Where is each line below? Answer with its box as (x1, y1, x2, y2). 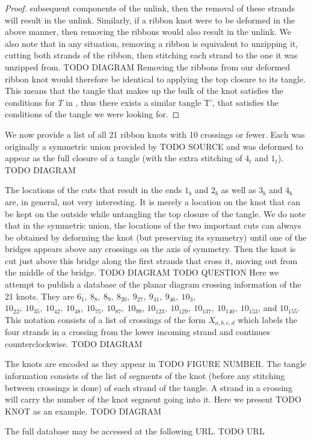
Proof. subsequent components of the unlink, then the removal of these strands (5, 2, 295, 14)
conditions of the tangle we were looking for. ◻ (5, 108, 180, 120)
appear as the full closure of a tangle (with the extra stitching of (5, 152, 242, 164)
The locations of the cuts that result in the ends (5, 183, 182, 196)
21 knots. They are (5, 289, 75, 302)
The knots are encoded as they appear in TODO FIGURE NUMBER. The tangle (5, 357, 307, 370)
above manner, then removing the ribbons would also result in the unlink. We (5, 25, 292, 38)
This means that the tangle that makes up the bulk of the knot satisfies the (5, 84, 283, 97)
